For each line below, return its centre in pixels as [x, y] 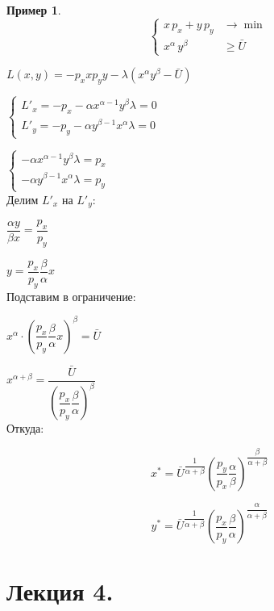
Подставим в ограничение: [71, 296]
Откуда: [25, 428]
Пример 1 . [34, 10]
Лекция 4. [60, 591]
